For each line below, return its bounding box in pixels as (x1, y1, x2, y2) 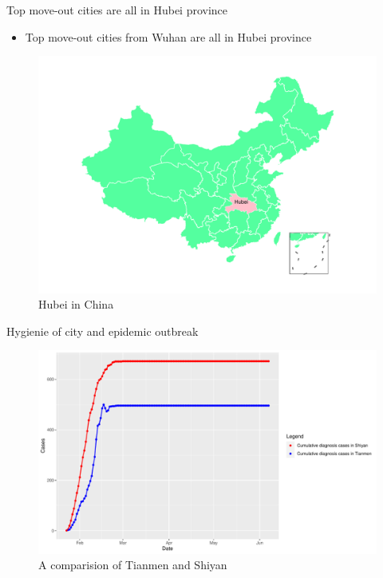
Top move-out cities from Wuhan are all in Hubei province (25, 28, 312, 45)
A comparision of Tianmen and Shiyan (38, 556, 227, 573)
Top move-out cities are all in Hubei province (6, 2, 228, 18)
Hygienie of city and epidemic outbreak (6, 322, 199, 339)
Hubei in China (38, 296, 114, 313)
